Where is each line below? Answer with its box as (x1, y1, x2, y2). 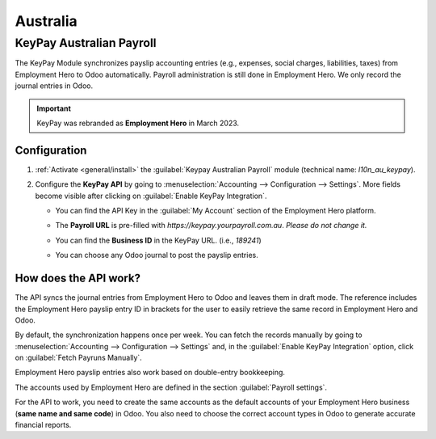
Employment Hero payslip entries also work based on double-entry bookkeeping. (15, 368, 286, 378)
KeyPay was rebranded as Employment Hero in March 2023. (36, 118, 240, 128)
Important (36, 103, 72, 113)
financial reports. (15, 420, 72, 430)
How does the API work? (15, 272, 141, 285)
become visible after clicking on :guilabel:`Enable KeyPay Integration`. (35, 191, 267, 201)
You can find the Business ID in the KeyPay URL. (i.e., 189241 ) (55, 235, 262, 245)
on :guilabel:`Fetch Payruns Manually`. (15, 352, 143, 363)
